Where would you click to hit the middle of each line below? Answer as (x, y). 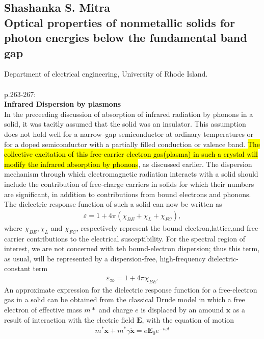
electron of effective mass (43, 309)
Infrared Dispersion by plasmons (63, 104)
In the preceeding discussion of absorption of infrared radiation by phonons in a (129, 114)
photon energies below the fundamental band (126, 38)
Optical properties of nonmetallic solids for (120, 22)
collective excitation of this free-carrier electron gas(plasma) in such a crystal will (131, 154)
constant (17, 268)
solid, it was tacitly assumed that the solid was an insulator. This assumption (125, 124)
